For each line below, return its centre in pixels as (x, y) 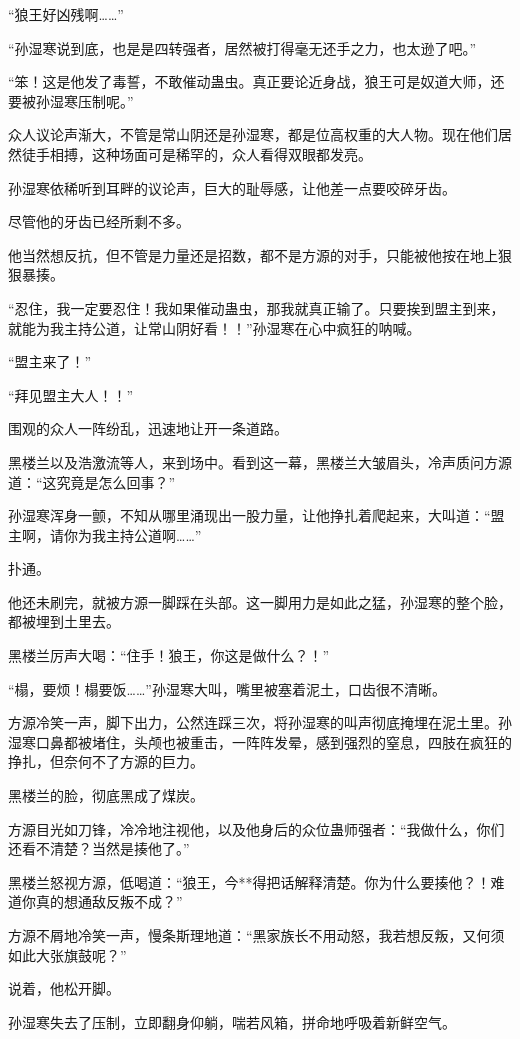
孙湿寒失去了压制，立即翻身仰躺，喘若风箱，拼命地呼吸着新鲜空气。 (232, 1021)
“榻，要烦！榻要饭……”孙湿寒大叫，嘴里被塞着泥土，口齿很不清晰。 (227, 688)
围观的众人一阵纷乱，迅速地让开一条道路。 (148, 428)
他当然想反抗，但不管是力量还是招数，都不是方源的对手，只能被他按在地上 (253, 254)
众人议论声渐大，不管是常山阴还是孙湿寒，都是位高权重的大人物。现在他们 (253, 134)
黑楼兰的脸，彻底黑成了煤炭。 (106, 795)
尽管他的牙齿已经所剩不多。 (99, 221)
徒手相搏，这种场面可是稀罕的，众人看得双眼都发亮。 (196, 153)
